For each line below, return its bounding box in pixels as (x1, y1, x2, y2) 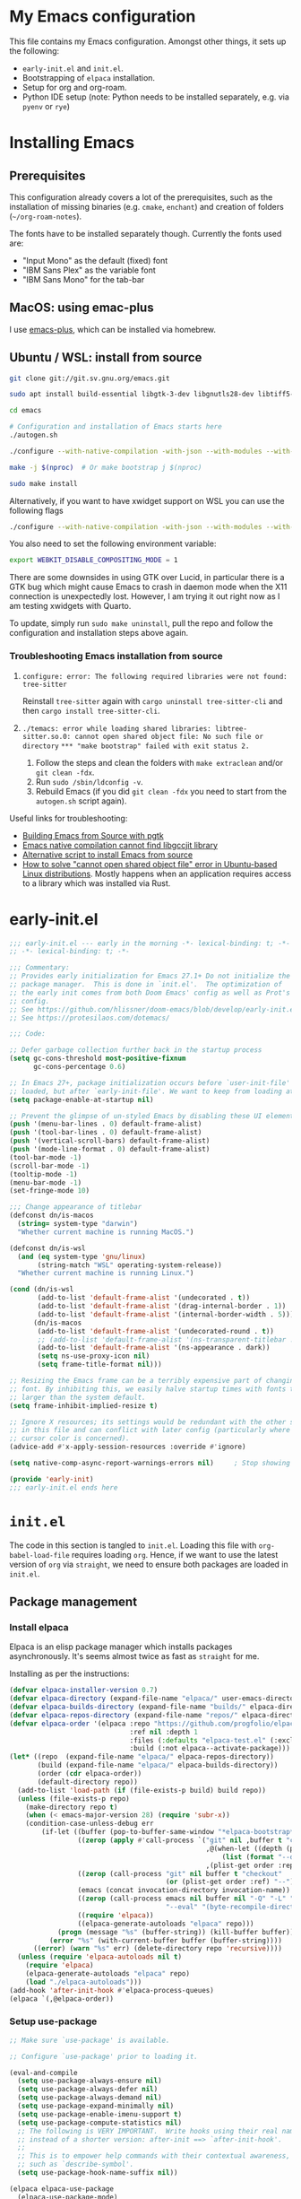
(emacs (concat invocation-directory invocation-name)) (77, 1886, 291, 1895)
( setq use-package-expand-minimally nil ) (17, 2101, 175, 2111)
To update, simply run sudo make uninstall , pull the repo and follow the (9, 618, 273, 629)
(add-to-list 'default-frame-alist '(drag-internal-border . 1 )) (37, 1302, 287, 1311)
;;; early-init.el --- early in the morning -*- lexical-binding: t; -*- (9, 939, 291, 948)
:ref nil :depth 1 (129, 1727, 199, 1736)
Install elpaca (9, 1621, 69, 1633)
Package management (9, 1595, 137, 1609)
